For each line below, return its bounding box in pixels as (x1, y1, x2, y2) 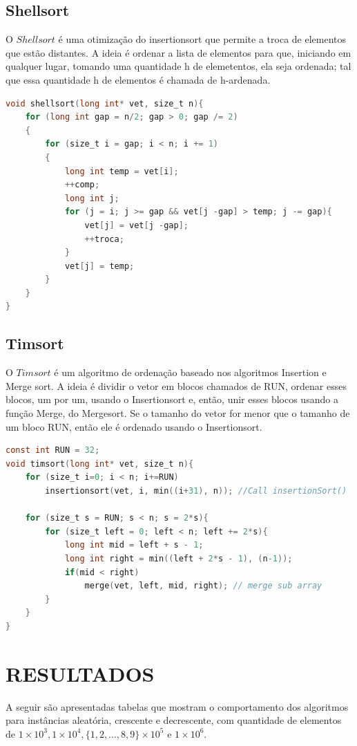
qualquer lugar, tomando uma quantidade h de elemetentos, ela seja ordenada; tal (6, 59, 351, 73)
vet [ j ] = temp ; (64, 261, 135, 271)
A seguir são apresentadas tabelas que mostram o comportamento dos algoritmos (6, 699, 349, 714)
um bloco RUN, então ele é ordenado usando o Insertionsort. (6, 419, 262, 433)
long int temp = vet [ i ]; (64, 166, 179, 176)
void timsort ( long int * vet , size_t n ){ (6, 458, 194, 469)
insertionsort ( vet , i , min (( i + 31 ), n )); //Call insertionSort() (45, 486, 347, 496)
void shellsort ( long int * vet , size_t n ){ (6, 98, 204, 109)
